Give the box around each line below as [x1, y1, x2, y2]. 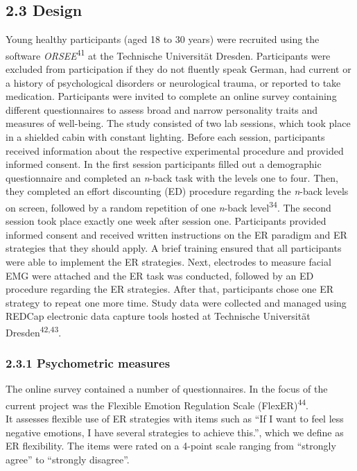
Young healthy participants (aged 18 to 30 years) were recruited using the [6, 32, 320, 46]
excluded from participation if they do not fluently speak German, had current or [6, 62, 351, 76]
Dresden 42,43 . [6, 323, 62, 339]
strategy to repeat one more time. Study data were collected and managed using [6, 295, 347, 309]
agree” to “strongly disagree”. [6, 452, 130, 467]
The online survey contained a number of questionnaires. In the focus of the [6, 382, 328, 396]
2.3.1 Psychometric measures [6, 354, 171, 372]
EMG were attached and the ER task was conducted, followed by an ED [6, 268, 314, 282]
